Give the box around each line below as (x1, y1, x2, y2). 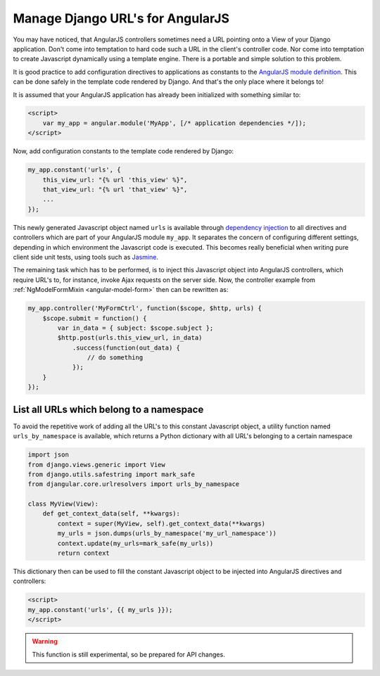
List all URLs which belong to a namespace (13, 403, 204, 415)
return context (57, 549, 110, 557)
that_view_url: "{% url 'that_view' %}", (42, 186, 188, 193)
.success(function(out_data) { (72, 343, 181, 352)
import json (27, 451, 70, 459)
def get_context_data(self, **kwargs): (42, 510, 181, 518)
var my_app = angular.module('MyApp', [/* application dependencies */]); (42, 119, 306, 127)
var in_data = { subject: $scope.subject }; (57, 324, 214, 332)
